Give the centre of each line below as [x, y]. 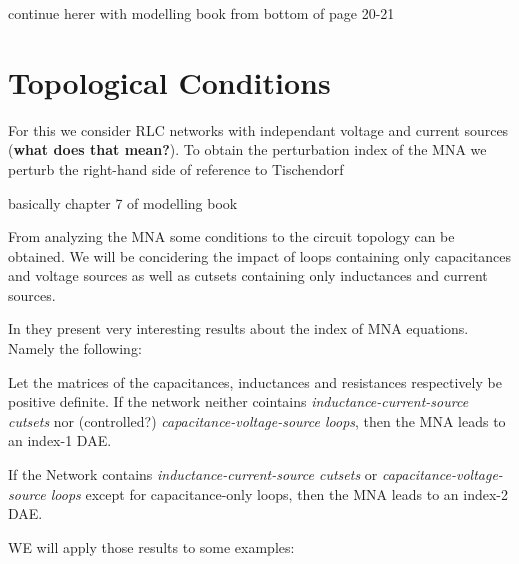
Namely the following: [75, 348]
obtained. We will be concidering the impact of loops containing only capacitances [260, 255]
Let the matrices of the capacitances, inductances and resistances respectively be [255, 381]
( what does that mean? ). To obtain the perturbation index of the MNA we [247, 149]
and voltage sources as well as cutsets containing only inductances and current [248, 275]
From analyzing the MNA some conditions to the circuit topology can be [231, 236]
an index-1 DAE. [60, 440]
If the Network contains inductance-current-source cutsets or [193, 474]
